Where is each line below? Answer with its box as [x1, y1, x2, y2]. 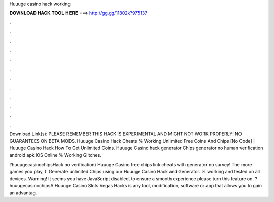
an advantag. [9, 190, 37, 196]
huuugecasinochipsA [9, 183, 54, 189]
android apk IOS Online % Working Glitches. [9, 152, 101, 158]
